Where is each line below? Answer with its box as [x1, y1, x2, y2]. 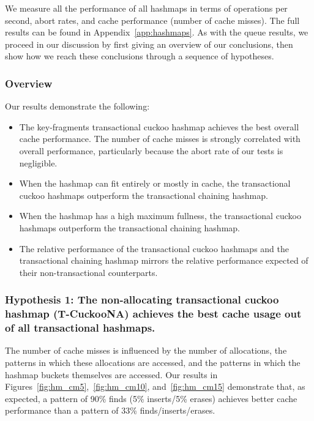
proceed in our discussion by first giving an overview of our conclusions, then [5, 37, 293, 50]
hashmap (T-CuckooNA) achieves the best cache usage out [5, 306, 302, 321]
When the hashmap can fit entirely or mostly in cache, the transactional [19, 177, 291, 190]
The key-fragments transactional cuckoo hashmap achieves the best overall [19, 120, 299, 133]
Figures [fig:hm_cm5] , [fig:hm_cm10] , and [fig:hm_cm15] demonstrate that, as [5, 380, 305, 393]
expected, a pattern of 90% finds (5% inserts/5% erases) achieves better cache [5, 392, 297, 404]
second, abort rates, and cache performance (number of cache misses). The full [5, 13, 300, 26]
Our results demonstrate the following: [5, 100, 150, 113]
